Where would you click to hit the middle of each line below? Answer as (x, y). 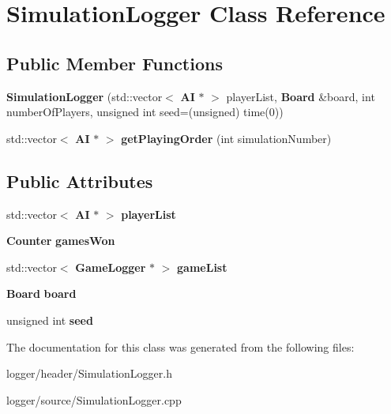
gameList (202, 267)
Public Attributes (80, 181)
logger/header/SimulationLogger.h (89, 373)
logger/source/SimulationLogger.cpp (94, 399)
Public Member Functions (115, 63)
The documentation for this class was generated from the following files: (180, 346)
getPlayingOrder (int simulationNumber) (226, 138)
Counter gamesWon (61, 241)
